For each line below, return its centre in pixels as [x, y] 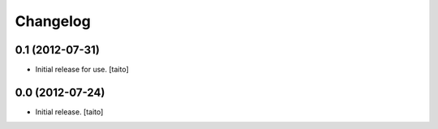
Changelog [53, 21]
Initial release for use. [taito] [82, 70]
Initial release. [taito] [69, 112]
